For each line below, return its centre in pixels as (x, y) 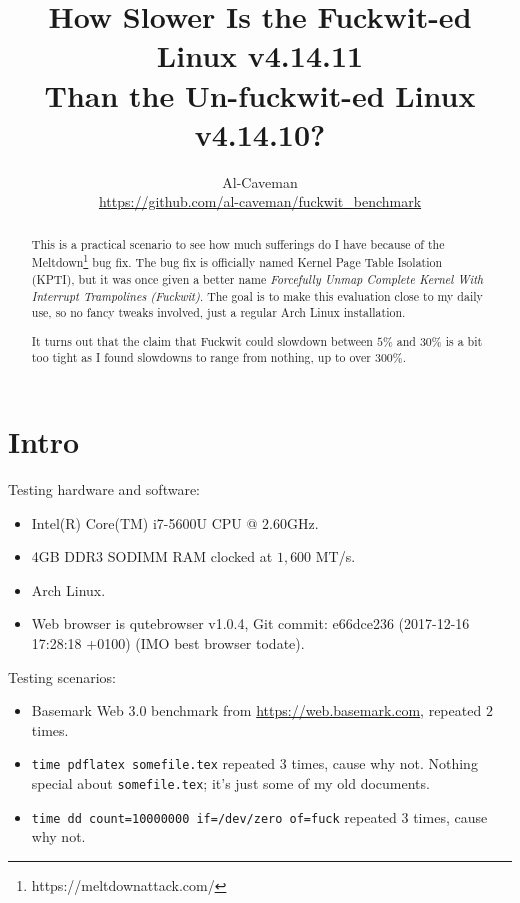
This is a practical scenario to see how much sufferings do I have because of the (238, 243)
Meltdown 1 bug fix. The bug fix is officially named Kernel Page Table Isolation (237, 261)
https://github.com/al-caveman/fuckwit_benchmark (260, 201)
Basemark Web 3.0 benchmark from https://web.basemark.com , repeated (256, 710)
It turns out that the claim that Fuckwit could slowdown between (202, 340)
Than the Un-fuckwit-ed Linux (260, 94)
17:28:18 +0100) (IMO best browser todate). (168, 643)
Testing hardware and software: (104, 489)
